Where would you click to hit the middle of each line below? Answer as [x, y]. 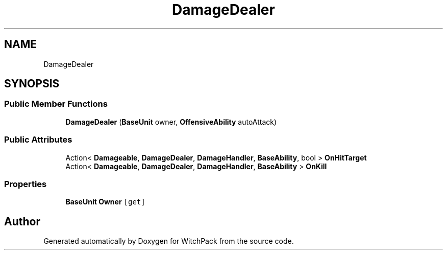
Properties [26, 184]
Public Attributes [38, 140]
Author [22, 221]
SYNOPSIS [32, 84]
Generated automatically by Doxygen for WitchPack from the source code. [169, 241]
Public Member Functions [56, 104]
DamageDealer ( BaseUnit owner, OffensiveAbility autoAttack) [171, 122]
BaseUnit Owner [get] [105, 202]
